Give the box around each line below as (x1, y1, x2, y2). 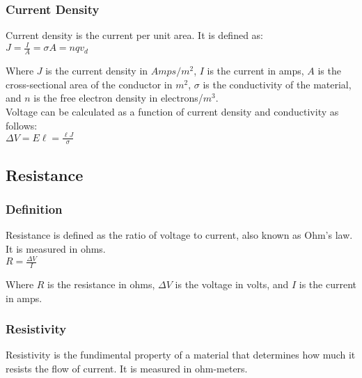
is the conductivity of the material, (203, 77, 352, 91)
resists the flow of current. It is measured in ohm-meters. (6, 361, 248, 375)
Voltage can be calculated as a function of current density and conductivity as (6, 104, 339, 118)
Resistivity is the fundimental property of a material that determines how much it (6, 347, 356, 362)
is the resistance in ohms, (47, 277, 155, 291)
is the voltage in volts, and (175, 277, 289, 291)
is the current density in (45, 63, 148, 78)
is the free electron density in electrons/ (33, 90, 203, 105)
